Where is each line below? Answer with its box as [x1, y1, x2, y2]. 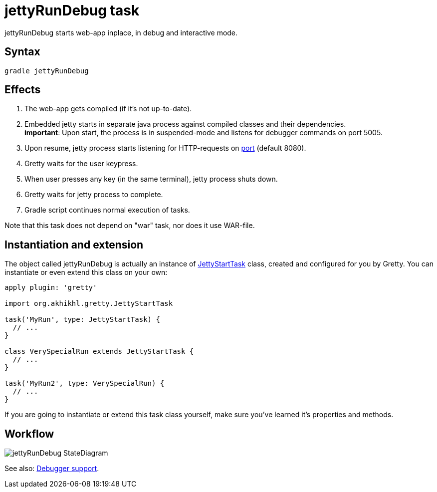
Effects [4, 83, 41, 96]
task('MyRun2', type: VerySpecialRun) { [4, 379, 165, 388]
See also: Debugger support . [4, 464, 99, 473]
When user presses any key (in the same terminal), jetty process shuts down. [24, 175, 278, 184]
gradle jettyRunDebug [4, 66, 89, 75]
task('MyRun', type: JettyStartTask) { [4, 315, 160, 324]
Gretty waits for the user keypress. [24, 159, 138, 168]
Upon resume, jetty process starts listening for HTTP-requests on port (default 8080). [24, 144, 306, 153]
